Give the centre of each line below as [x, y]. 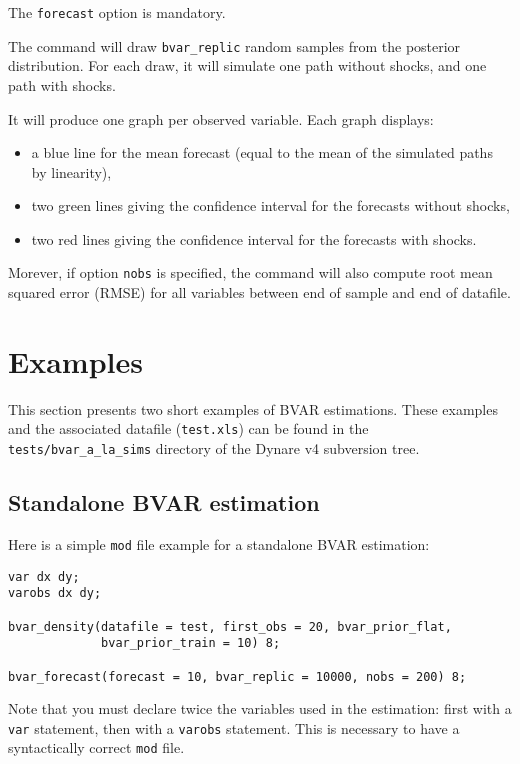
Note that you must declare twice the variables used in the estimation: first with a [260, 708]
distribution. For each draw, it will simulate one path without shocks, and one [247, 65]
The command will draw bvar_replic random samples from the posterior [234, 45]
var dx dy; [44, 576]
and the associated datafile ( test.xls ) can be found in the [188, 428]
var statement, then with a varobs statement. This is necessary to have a [234, 727]
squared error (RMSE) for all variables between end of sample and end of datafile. [259, 292]
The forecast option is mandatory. [117, 12]
